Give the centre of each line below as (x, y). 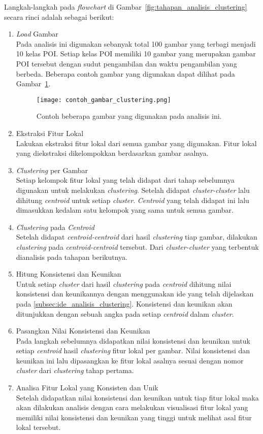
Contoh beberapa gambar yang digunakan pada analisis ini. (129, 116)
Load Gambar (37, 34)
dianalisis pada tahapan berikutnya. (72, 257)
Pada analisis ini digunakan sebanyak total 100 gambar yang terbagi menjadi (136, 43)
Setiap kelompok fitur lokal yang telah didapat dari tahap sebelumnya (125, 180)
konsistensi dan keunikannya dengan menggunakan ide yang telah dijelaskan (135, 294)
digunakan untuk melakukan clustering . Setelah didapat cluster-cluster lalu (133, 190)
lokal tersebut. (38, 427)
